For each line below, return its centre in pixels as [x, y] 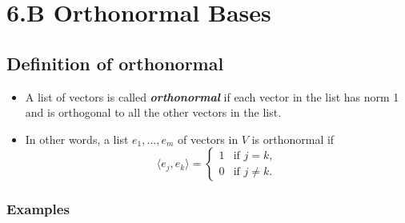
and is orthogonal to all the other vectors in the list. [153, 112]
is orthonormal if [293, 139]
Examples [38, 209]
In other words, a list [77, 139]
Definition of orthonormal [115, 63]
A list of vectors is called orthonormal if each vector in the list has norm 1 [212, 96]
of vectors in [208, 139]
